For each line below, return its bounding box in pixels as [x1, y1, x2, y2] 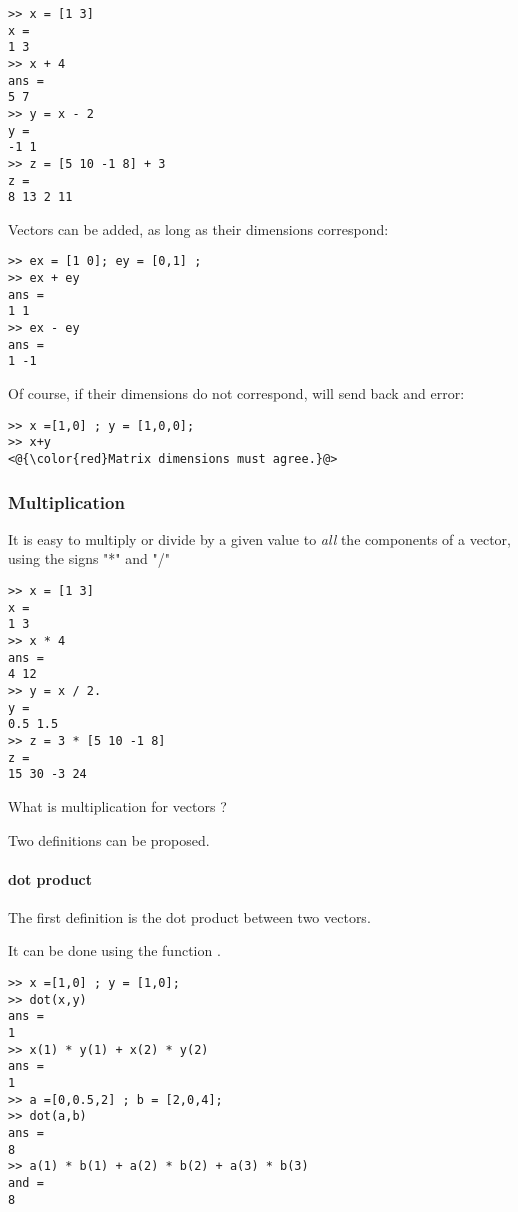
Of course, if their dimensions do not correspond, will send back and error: [8, 383, 465, 404]
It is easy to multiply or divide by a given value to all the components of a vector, [8, 528, 511, 549]
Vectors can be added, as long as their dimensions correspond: [8, 218, 389, 239]
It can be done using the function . [8, 940, 221, 961]
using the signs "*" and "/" [8, 548, 170, 569]
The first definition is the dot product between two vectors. [8, 906, 371, 927]
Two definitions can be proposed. [8, 829, 210, 850]
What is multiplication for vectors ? [8, 795, 227, 816]
